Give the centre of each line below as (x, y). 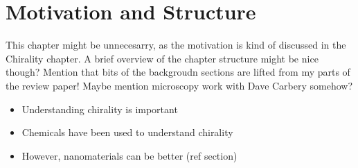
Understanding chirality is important (100, 109)
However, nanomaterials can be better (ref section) (129, 155)
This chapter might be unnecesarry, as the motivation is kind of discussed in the (176, 45)
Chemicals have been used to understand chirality (127, 132)
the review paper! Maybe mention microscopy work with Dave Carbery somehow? (179, 85)
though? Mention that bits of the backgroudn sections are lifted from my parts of (178, 72)
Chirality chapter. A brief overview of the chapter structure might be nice (162, 58)
